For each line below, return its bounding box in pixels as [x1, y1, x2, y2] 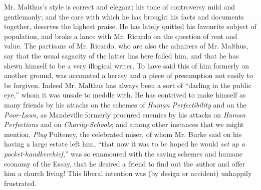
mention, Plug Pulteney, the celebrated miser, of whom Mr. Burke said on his [4, 128, 242, 139]
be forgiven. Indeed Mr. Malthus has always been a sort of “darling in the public [4, 79, 251, 90]
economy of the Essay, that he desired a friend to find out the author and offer [4, 158, 245, 168]
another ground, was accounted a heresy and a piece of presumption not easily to [4, 70, 253, 80]
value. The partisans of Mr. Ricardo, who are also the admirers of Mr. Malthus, [4, 40, 248, 51]
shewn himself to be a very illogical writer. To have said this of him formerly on [4, 60, 249, 70]
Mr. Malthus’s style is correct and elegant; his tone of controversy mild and [4, 1, 235, 11]
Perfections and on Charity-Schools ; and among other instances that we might [4, 119, 244, 129]
